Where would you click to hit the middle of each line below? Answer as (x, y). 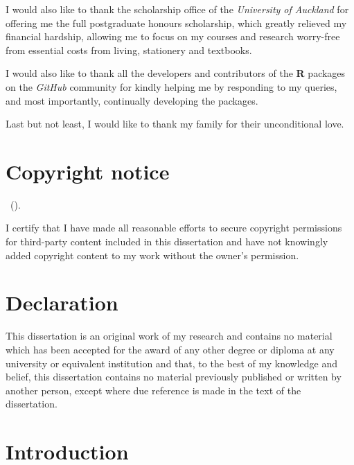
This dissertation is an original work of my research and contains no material (169, 336)
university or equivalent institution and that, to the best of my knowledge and (172, 363)
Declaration (62, 302)
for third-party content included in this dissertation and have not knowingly (167, 242)
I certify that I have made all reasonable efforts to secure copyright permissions (174, 228)
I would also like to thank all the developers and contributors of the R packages (176, 73)
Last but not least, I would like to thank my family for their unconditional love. (175, 124)
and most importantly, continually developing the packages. (132, 100)
